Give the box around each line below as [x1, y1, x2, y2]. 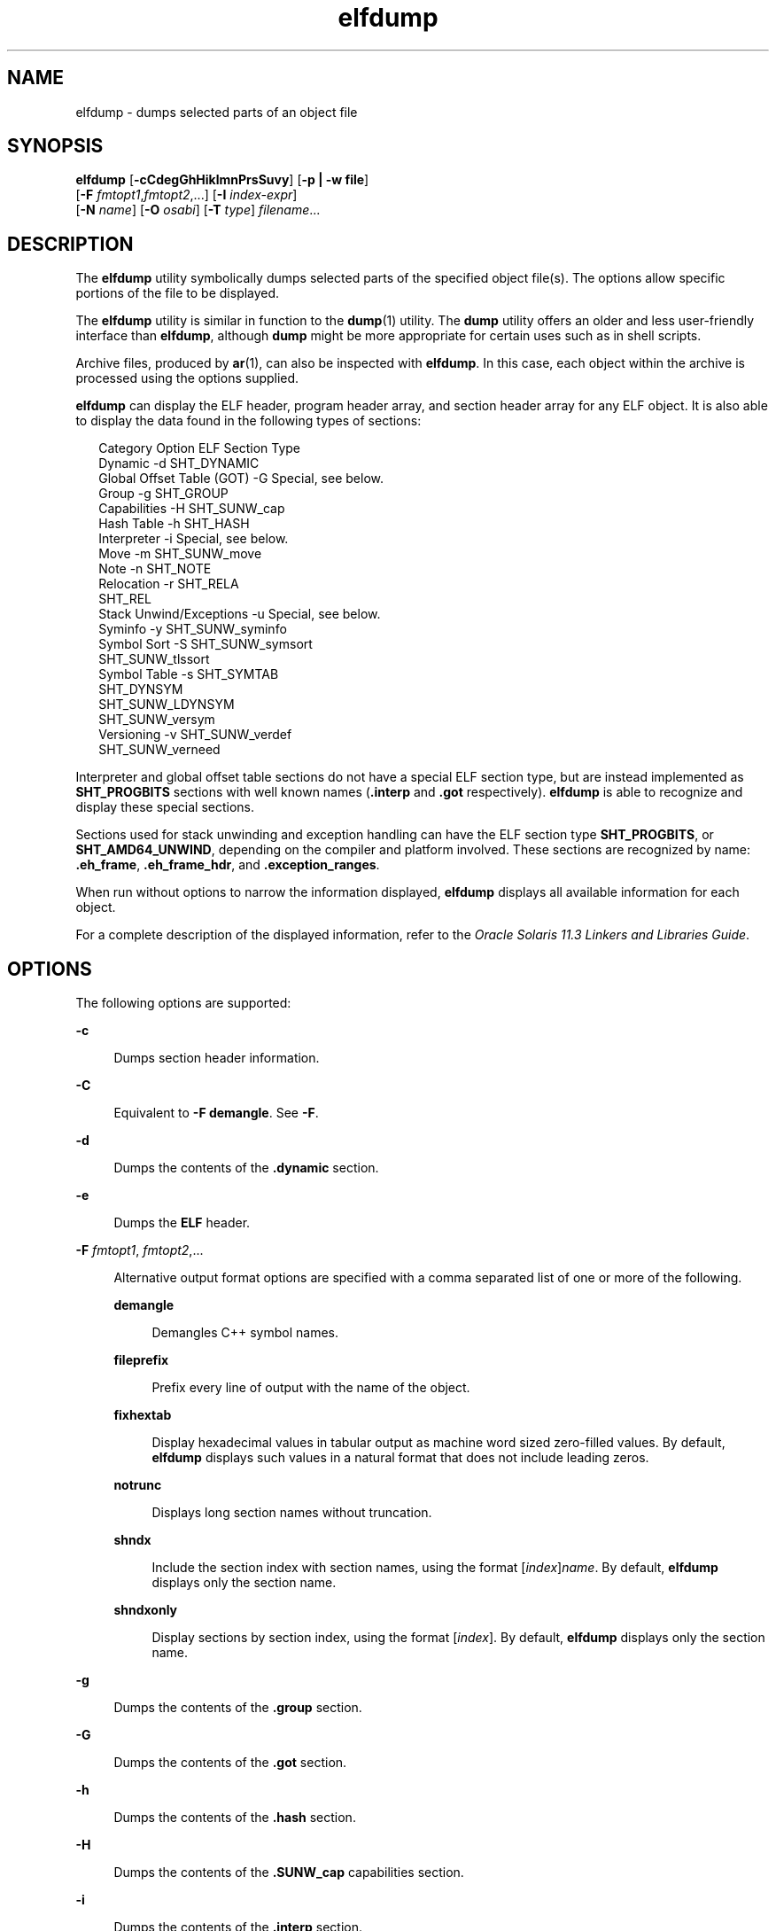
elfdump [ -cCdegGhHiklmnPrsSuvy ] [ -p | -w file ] [75, 172, 369, 188]
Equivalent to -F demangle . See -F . [113, 1105, 319, 1121]
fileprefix [113, 1352, 169, 1368]
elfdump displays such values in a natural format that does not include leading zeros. [151, 1450, 649, 1466]
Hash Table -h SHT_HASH [98, 516, 250, 532]
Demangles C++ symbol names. [151, 1325, 339, 1341]
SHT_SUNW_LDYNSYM [98, 697, 235, 712]
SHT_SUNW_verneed [98, 742, 221, 758]
